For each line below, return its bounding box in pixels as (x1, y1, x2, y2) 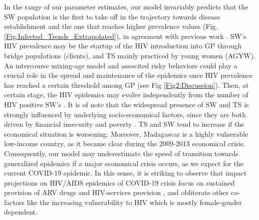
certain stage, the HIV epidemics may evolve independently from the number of (4, 89, 248, 100)
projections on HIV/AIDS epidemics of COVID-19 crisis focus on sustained (4, 177, 235, 188)
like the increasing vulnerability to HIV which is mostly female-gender (27, 197, 242, 207)
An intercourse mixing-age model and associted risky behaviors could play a (4, 60, 237, 70)
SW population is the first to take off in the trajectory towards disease (4, 11, 220, 21)
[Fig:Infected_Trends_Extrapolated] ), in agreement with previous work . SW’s (4, 30, 246, 41)
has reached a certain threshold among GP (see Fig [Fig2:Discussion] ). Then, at (4, 79, 249, 90)
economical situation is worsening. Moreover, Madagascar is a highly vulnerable (4, 128, 248, 139)
